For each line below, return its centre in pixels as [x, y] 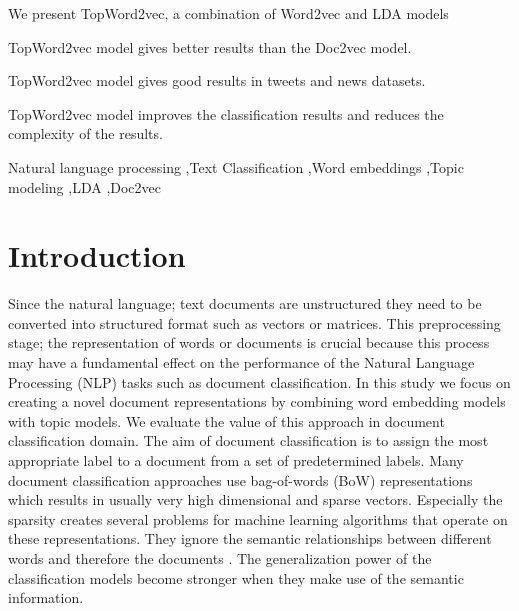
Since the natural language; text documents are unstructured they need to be [245, 303]
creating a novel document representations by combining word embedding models [257, 401]
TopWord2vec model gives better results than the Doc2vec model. [210, 46]
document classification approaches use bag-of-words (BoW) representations [240, 479]
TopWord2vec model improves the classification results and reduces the [226, 113]
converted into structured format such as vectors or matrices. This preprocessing [254, 322]
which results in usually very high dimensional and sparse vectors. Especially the [255, 499]
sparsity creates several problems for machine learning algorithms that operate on [258, 518]
